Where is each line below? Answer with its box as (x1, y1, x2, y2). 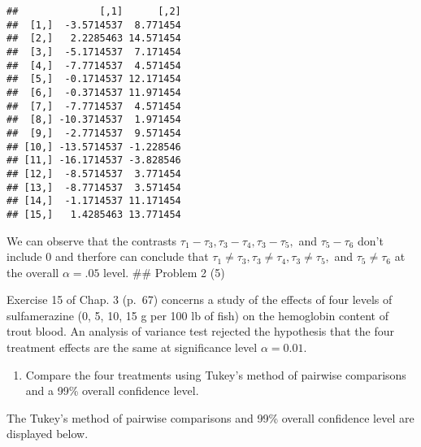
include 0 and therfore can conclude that (7, 248, 209, 265)
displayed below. (7, 425, 89, 442)
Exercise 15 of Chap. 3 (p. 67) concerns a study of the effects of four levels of (7, 291, 393, 308)
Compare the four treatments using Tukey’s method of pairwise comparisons (25, 366, 406, 383)
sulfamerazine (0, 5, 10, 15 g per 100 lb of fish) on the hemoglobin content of (7, 306, 389, 323)
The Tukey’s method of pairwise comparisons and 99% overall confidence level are (7, 409, 414, 426)
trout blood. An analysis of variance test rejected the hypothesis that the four (7, 323, 394, 340)
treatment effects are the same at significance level (7, 339, 258, 356)
